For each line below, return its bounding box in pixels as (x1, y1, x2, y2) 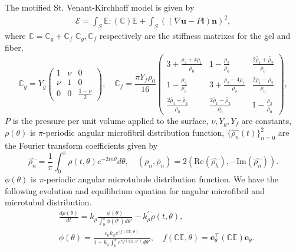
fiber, (5, 41, 24, 54)
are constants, (241, 114, 292, 126)
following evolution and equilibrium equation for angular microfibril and (5, 184, 265, 197)
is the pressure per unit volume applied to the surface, (12, 114, 209, 126)
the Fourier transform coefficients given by (5, 139, 158, 152)
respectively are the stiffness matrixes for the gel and (99, 29, 291, 41)
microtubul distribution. (5, 196, 92, 208)
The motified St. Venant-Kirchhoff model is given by (5, 1, 195, 13)
